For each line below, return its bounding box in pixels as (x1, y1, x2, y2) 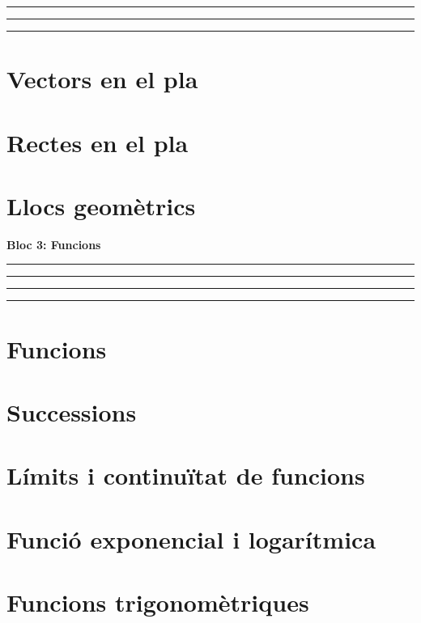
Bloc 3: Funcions (6, 235, 101, 252)
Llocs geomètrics (6, 189, 196, 222)
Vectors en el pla (6, 62, 198, 95)
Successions (6, 396, 137, 429)
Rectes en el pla (6, 125, 189, 159)
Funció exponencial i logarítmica (6, 522, 376, 555)
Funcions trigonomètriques (6, 586, 309, 619)
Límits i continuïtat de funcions (6, 459, 365, 492)
